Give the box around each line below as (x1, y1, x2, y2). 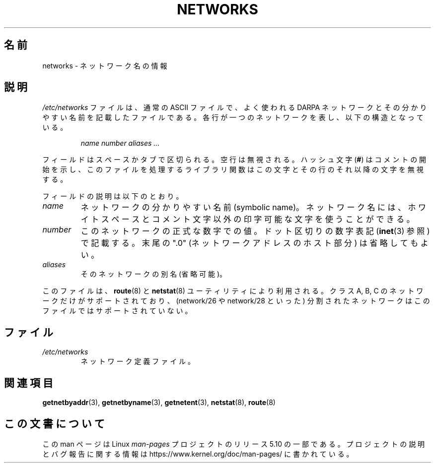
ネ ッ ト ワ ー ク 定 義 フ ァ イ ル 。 (80, 357, 195, 366)
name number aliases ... (80, 139, 160, 148)
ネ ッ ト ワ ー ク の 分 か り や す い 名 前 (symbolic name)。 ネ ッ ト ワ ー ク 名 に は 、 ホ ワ (80, 202, 426, 213)
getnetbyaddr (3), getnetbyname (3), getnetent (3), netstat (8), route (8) (42, 398, 276, 407)
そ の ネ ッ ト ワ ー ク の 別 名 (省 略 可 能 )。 (80, 270, 227, 279)
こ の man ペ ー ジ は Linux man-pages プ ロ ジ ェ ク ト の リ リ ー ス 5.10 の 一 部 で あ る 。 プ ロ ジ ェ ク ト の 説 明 (42, 439, 425, 448)
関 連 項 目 (4, 376, 53, 389)
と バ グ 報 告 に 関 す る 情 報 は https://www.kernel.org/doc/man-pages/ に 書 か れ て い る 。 (42, 449, 354, 458)
